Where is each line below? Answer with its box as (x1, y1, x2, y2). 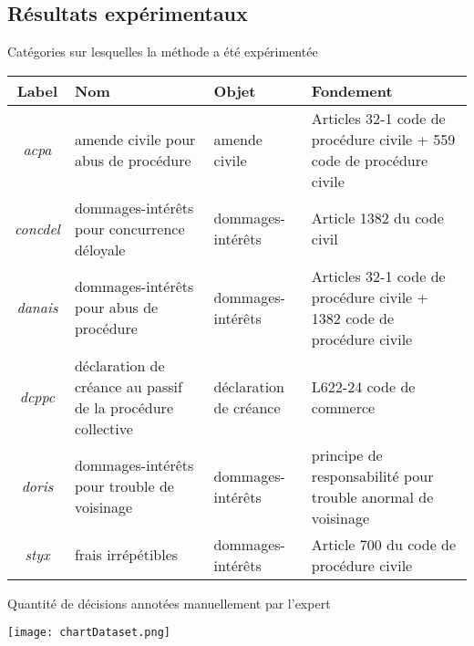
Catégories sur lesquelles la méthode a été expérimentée (7, 42, 318, 61)
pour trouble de (74, 475, 174, 497)
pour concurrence (74, 217, 185, 239)
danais (16, 297, 58, 318)
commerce (311, 396, 376, 418)
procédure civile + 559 (311, 128, 456, 150)
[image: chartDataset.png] (7, 626, 170, 640)
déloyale (74, 238, 126, 260)
